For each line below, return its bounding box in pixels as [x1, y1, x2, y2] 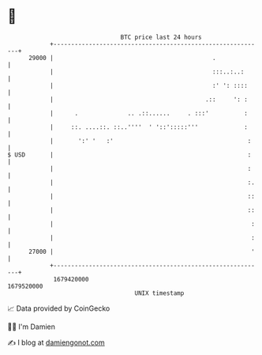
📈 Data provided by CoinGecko [7, 304, 110, 313]
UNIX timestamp [134, 289, 185, 297]
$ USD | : [7, 150, 252, 159]
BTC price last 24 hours [120, 33, 202, 41]
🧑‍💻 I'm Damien [7, 322, 56, 331]
